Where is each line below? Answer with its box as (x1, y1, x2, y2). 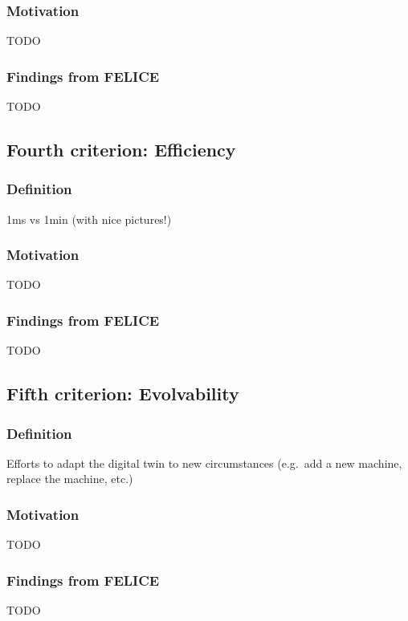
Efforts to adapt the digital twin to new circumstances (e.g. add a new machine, (6, 454, 402, 471)
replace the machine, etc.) (6, 470, 133, 487)
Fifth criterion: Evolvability (6, 381, 239, 406)
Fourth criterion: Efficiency (6, 137, 236, 162)
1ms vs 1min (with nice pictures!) (6, 210, 172, 227)
